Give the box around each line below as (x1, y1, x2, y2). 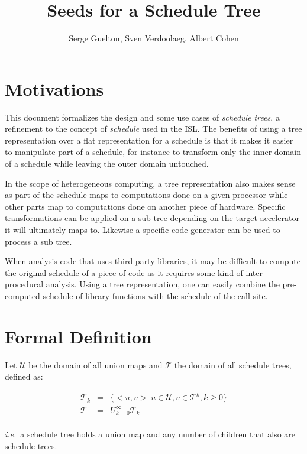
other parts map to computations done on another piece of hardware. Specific (5, 200, 286, 212)
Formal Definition (5, 324, 152, 348)
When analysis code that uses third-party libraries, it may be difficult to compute (5, 255, 300, 267)
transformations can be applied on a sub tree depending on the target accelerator (5, 212, 299, 224)
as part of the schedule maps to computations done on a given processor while (5, 189, 288, 201)
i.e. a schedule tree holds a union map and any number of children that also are (5, 428, 296, 440)
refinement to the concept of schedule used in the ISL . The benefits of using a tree (5, 122, 302, 135)
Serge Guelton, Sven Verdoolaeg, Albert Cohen (69, 32, 239, 44)
